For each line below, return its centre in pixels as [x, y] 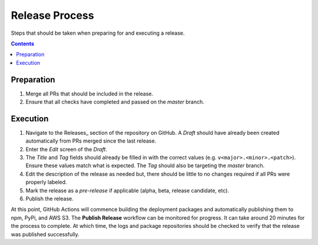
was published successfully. [45, 234]
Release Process [52, 15]
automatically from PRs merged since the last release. [91, 141]
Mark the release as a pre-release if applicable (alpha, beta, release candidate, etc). [127, 190]
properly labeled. [46, 182]
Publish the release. [49, 199]
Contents [23, 44]
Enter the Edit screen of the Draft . [66, 149]
